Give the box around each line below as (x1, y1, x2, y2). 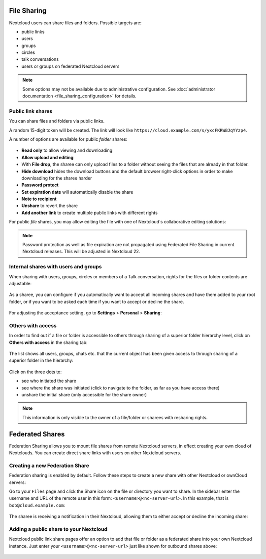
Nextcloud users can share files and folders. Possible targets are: (9, 20, 142, 26)
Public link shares (9, 108, 53, 115)
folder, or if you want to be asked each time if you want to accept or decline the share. (9, 299, 184, 304)
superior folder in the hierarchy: (9, 357, 73, 363)
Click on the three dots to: (9, 369, 62, 375)
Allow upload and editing (21, 154, 74, 160)
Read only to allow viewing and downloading (21, 147, 113, 153)
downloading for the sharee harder (21, 175, 92, 181)
